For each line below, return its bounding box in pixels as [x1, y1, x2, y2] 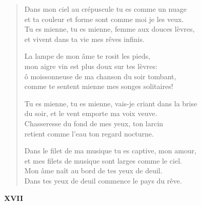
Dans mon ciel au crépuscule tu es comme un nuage [24, 4, 187, 14]
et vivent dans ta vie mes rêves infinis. [24, 33, 145, 44]
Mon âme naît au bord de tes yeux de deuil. [24, 165, 163, 176]
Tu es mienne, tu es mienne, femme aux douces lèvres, [24, 24, 195, 34]
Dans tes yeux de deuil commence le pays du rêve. [24, 175, 182, 186]
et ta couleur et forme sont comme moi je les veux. [24, 13, 184, 24]
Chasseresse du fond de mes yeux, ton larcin [24, 118, 164, 128]
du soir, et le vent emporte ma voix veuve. [24, 108, 157, 119]
